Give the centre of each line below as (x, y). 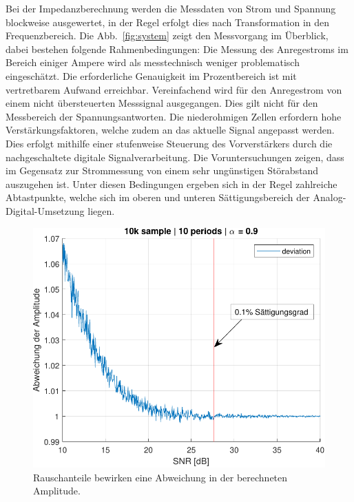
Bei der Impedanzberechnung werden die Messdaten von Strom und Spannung (171, 8)
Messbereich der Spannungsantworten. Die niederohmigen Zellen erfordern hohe (174, 116)
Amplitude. (57, 491)
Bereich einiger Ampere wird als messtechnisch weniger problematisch (153, 62)
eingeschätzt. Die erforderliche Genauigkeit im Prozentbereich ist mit (151, 75)
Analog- (330, 197)
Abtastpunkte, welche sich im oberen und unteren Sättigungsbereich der (158, 197)
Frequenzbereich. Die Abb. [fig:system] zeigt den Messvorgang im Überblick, (167, 35)
